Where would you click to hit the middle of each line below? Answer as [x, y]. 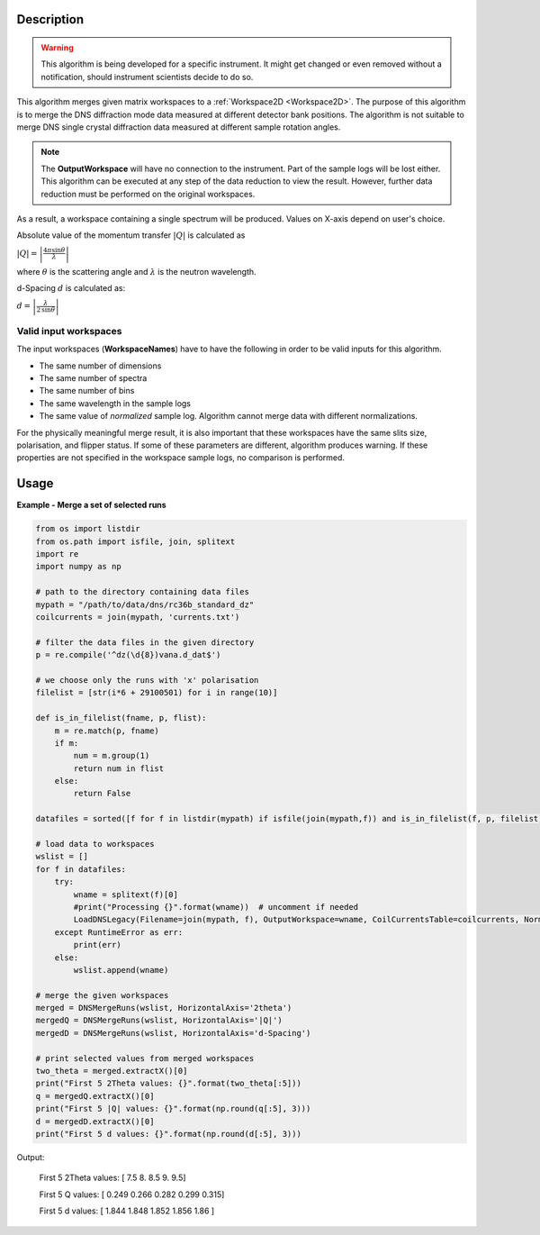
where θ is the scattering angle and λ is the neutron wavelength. [136, 271]
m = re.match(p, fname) [107, 731]
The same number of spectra [93, 378]
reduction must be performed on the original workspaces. [148, 194]
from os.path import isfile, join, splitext [135, 541]
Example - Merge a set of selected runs [91, 505]
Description [50, 19]
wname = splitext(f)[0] [126, 894]
